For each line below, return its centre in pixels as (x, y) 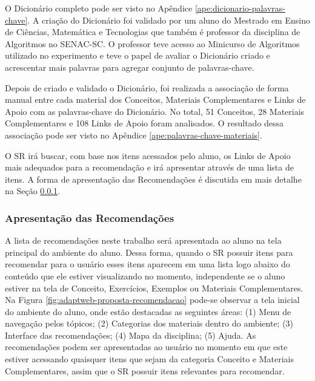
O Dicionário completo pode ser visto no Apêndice (99, 8)
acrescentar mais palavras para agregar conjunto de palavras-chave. (130, 67)
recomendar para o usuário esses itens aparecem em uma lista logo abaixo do (148, 264)
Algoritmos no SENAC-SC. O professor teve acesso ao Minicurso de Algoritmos (152, 43)
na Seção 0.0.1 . (33, 191)
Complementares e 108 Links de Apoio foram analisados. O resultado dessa (144, 123)
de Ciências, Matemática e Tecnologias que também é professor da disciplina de (153, 32)
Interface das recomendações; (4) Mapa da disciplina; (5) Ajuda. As (131, 335)
